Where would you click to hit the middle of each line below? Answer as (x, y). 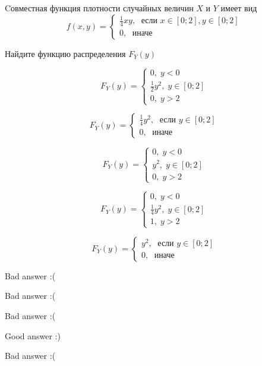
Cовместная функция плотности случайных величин (99, 8)
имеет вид (239, 8)
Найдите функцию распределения (65, 53)
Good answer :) (33, 335)
